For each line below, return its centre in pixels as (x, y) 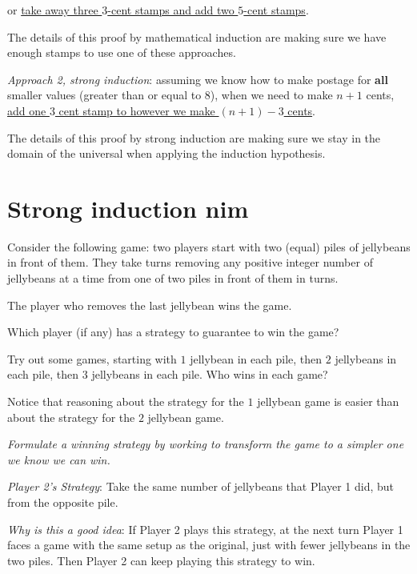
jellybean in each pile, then (256, 358)
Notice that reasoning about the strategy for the (126, 401)
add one (27, 110)
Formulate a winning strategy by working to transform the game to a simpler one (206, 444)
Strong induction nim (128, 208)
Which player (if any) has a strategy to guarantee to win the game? (173, 332)
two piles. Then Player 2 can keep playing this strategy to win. (161, 560)
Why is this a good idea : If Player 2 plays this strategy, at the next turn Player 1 (205, 529)
